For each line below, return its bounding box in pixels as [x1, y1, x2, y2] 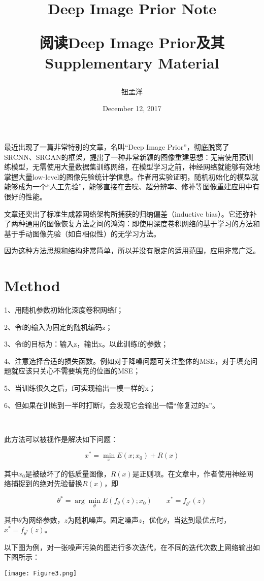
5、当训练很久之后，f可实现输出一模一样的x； [4, 382, 156, 393]
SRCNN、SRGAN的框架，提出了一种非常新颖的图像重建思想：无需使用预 [4, 151, 246, 162]
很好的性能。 [4, 191, 47, 201]
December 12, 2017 [103, 103, 161, 114]
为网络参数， [21, 514, 64, 525]
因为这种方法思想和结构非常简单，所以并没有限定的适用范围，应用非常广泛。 [4, 245, 260, 256]
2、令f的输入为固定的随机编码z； [4, 321, 113, 332]
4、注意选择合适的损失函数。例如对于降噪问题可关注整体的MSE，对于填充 [4, 355, 251, 366]
